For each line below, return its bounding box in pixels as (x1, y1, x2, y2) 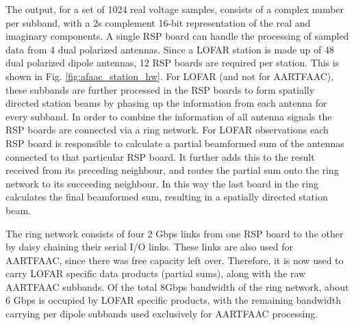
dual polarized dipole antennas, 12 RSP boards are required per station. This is (5, 55, 340, 70)
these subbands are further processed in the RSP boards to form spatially (5, 82, 315, 96)
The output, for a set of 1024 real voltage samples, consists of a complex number (5, 2, 344, 16)
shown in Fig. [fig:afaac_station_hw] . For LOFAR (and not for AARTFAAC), (5, 68, 334, 83)
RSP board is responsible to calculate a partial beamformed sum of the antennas (5, 135, 344, 150)
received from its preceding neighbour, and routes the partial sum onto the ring (5, 163, 339, 177)
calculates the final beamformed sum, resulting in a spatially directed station (5, 190, 328, 204)
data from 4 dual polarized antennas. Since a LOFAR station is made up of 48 (5, 42, 335, 56)
